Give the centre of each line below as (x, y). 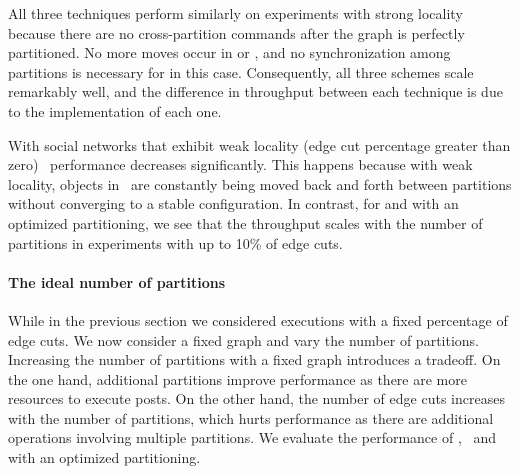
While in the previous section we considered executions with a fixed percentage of (258, 319)
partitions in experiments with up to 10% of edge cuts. (175, 242)
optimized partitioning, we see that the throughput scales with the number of (245, 222)
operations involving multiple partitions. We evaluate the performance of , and (252, 437)
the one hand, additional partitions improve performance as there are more (237, 378)
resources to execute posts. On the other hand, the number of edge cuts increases (256, 398)
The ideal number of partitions (117, 281)
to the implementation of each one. (115, 110)
